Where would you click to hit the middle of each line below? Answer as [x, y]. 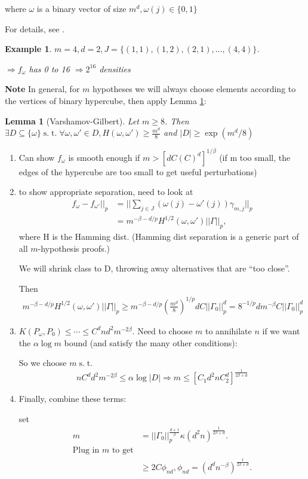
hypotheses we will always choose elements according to [194, 89]
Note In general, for [42, 89]
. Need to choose [162, 330]
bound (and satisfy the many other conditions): [151, 342]
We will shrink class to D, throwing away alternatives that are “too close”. [154, 268]
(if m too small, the [255, 157]
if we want [281, 330]
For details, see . [35, 28]
